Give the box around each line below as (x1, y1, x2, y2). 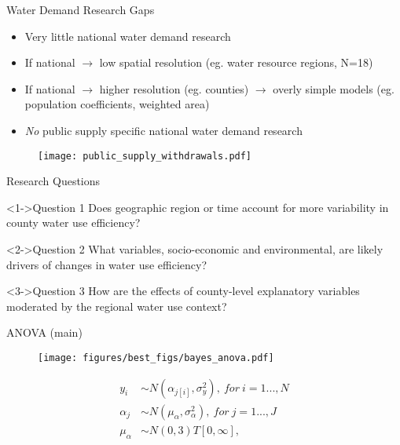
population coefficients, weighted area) (24, 96, 210, 112)
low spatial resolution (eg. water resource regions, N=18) (99, 54, 373, 71)
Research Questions (6, 173, 101, 189)
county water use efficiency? (6, 214, 141, 231)
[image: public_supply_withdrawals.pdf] (38, 150, 252, 162)
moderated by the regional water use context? (6, 297, 227, 314)
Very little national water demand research (24, 27, 231, 44)
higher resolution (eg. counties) (99, 80, 249, 97)
